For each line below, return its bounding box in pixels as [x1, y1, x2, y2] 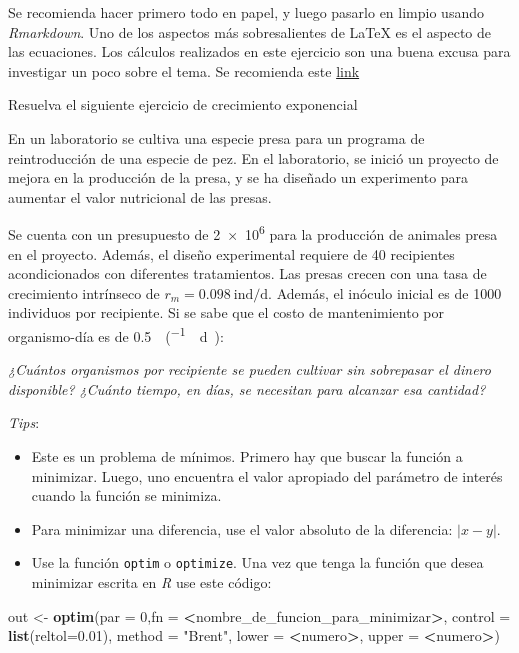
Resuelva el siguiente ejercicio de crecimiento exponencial [8, 94, 358, 115]
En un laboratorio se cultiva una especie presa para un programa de [8, 127, 425, 148]
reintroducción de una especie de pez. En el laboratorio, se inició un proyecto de [8, 147, 499, 168]
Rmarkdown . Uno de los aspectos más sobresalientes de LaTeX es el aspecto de [8, 21, 491, 42]
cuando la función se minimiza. [31, 485, 222, 506]
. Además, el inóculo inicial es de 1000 [268, 282, 502, 303]
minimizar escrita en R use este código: [31, 572, 272, 593]
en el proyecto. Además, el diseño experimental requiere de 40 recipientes [8, 243, 455, 264]
